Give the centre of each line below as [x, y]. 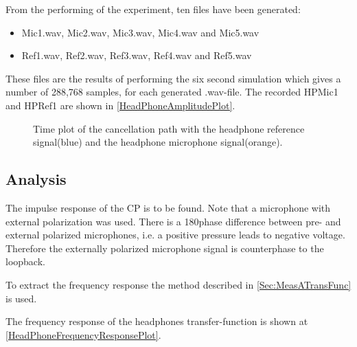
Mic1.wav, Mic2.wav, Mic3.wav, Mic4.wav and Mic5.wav [140, 32]
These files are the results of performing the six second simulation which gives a [173, 78]
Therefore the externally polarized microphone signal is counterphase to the [165, 248]
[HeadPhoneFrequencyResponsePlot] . [83, 334]
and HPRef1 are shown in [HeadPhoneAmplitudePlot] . [120, 105]
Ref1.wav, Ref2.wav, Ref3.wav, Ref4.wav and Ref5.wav [137, 55]
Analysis [36, 179]
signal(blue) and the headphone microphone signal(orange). [158, 142]
